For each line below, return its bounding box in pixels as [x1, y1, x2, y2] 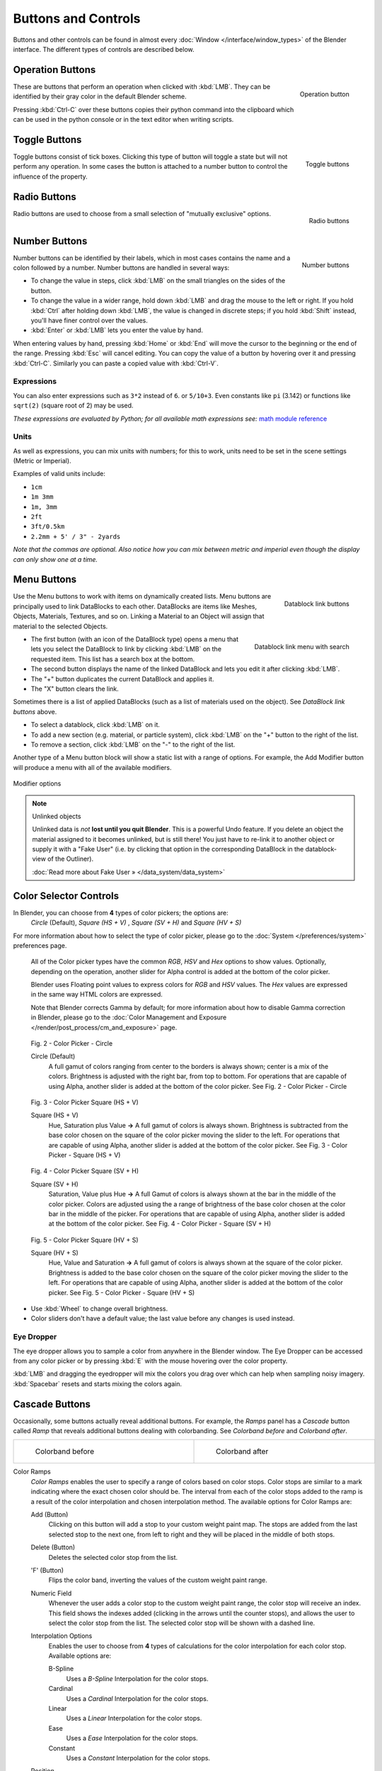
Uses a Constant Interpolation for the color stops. [66, 1753, 211, 1762]
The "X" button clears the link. [30, 684, 120, 693]
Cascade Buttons [13, 1398, 91, 1410]
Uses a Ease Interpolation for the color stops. [66, 1734, 198, 1743]
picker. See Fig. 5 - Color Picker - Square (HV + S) [48, 1288, 195, 1296]
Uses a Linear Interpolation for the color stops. [66, 1714, 202, 1723]
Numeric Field [30, 1589, 72, 1597]
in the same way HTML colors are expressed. [30, 990, 163, 999]
